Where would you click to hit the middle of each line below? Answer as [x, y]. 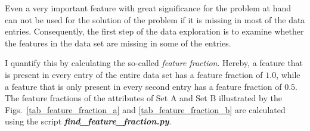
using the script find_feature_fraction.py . [88, 121]
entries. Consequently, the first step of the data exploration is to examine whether [154, 31]
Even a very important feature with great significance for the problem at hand [148, 8]
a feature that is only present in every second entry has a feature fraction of [143, 86]
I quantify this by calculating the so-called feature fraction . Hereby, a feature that [154, 63]
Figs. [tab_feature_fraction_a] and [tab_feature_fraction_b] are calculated [145, 109]
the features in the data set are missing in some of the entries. [118, 43]
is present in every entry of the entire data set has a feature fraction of [134, 74]
